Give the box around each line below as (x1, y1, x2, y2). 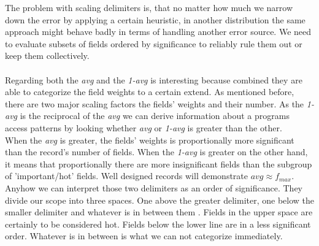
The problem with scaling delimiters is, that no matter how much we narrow (5, 1, 293, 13)
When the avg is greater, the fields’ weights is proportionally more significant (5, 133, 294, 146)
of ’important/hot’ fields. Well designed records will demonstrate (5, 169, 248, 182)
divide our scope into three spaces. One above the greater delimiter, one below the (5, 193, 314, 206)
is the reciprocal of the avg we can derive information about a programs (20, 109, 290, 122)
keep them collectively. (5, 49, 90, 62)
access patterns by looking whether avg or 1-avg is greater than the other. (5, 121, 282, 134)
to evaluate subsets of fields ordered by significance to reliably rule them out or (5, 37, 302, 50)
